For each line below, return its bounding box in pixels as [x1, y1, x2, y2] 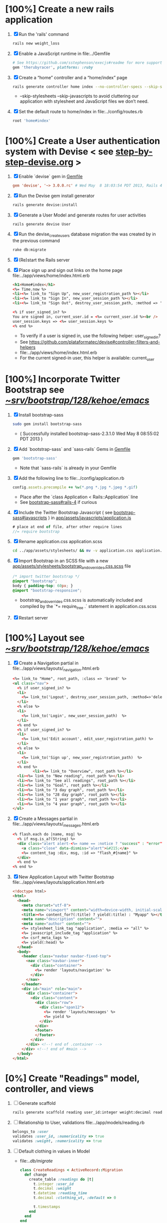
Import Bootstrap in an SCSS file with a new [18, 558, 109, 564]
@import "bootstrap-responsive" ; [12, 588, 82, 593]
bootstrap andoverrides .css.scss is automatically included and [19, 597, 143, 604]
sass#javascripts [12, 515, 47, 521]
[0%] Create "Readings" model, [5, 1072, 140, 1084]
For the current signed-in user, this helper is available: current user [19, 355, 155, 362]
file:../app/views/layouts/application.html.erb [12, 879, 105, 885]
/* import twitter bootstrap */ [12, 574, 80, 579]
